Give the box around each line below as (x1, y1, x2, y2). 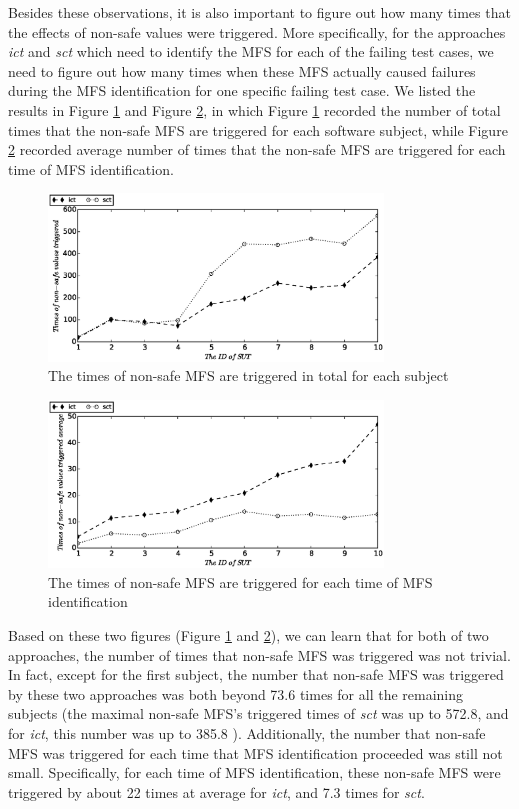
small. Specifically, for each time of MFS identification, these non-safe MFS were (8, 762, 501, 783)
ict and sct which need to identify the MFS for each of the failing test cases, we (8, 41, 494, 62)
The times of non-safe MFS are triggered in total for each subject (48, 365, 449, 386)
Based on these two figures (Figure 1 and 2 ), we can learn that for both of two (8, 624, 489, 645)
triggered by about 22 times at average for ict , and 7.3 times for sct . (8, 781, 425, 802)
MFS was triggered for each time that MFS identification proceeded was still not (8, 742, 503, 763)
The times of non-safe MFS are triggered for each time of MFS (48, 571, 433, 592)
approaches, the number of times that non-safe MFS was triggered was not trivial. (8, 644, 511, 665)
